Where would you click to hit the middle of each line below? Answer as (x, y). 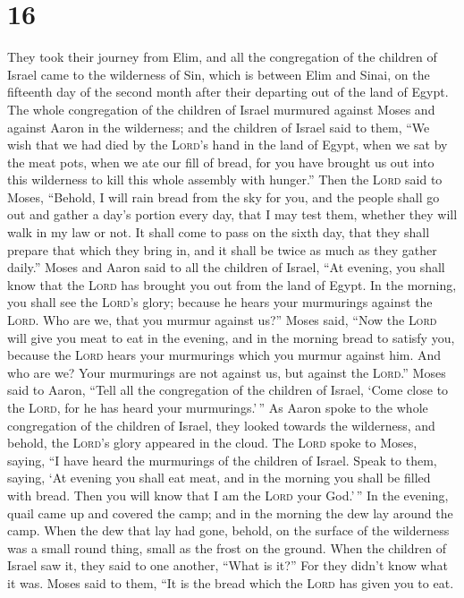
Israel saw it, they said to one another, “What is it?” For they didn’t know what (228, 565)
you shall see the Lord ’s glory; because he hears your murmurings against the (220, 302)
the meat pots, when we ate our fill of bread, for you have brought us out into (221, 162)
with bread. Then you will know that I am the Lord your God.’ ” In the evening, (228, 495)
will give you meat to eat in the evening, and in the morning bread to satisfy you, (231, 337)
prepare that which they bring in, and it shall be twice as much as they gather (222, 249)
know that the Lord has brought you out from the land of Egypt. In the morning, (232, 284)
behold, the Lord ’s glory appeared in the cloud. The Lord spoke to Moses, (212, 443)
